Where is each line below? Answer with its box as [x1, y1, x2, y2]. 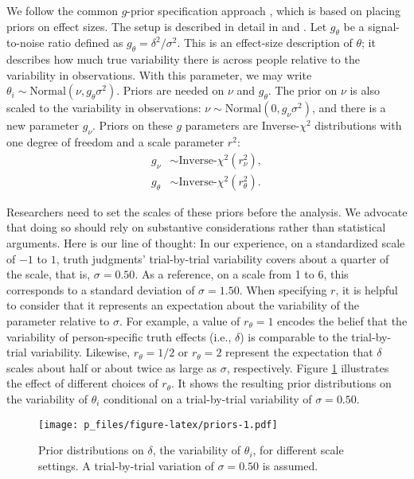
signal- [368, 18, 400, 34]
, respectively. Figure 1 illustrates [226, 359, 389, 376]
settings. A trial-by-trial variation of [38, 457, 214, 473]
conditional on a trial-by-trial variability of [103, 390, 312, 407]
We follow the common [6, 2, 118, 18]
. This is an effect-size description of [177, 34, 353, 51]
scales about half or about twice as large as [6, 359, 217, 376]
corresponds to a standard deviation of [6, 281, 195, 298]
